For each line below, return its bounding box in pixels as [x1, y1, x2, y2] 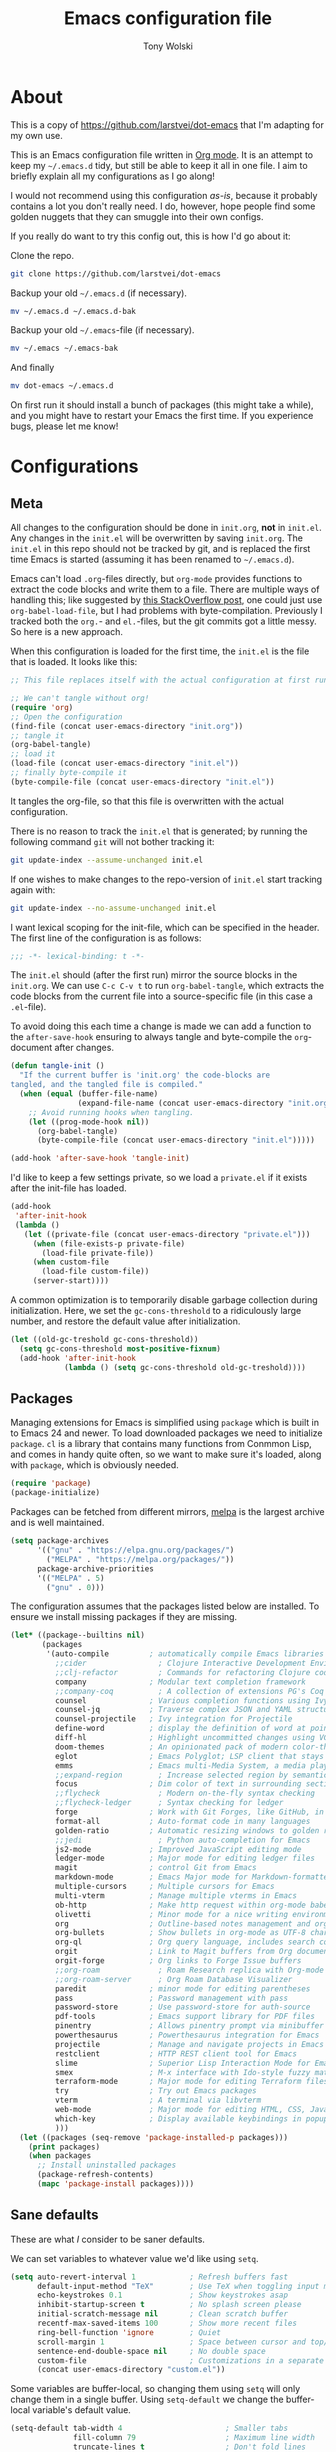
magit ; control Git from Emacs [54, 1863, 257, 1873]
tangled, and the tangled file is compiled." [10, 1080, 203, 1090]
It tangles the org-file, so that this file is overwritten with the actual [10, 795, 285, 807]
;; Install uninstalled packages [36, 2160, 177, 2171]
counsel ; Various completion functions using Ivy [54, 1695, 329, 1706]
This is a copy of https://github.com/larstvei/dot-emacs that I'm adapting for [10, 118, 325, 131]
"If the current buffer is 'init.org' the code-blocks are [19, 1070, 271, 1081]
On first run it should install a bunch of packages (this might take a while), [10, 399, 314, 411]
